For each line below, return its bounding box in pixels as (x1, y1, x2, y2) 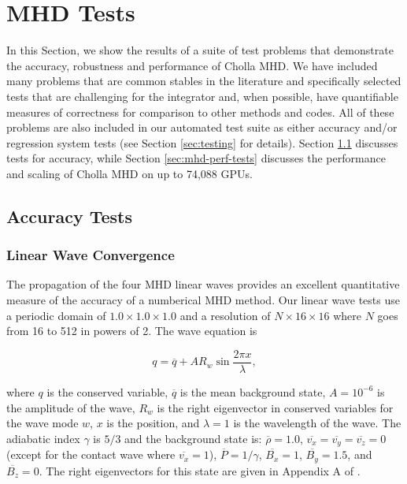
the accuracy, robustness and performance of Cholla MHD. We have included (6, 57, 378, 73)
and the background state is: (124, 430, 262, 446)
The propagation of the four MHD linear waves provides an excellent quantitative (6, 276, 400, 292)
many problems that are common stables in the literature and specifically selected (6, 73, 401, 89)
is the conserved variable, (46, 383, 168, 400)
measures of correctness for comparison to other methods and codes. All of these (6, 103, 394, 120)
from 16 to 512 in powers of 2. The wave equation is (6, 322, 257, 339)
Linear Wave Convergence (6, 245, 175, 265)
